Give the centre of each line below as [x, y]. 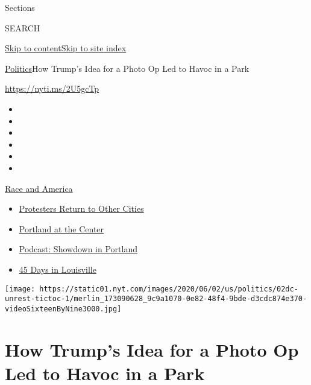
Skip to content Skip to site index [66, 48]
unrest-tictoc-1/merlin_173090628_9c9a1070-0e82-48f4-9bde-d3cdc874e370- [156, 299]
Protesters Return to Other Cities [81, 208]
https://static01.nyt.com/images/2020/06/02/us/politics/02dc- [169, 289]
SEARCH [23, 27]
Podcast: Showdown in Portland [78, 249]
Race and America [39, 188]
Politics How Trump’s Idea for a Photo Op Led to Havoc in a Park [127, 68]
